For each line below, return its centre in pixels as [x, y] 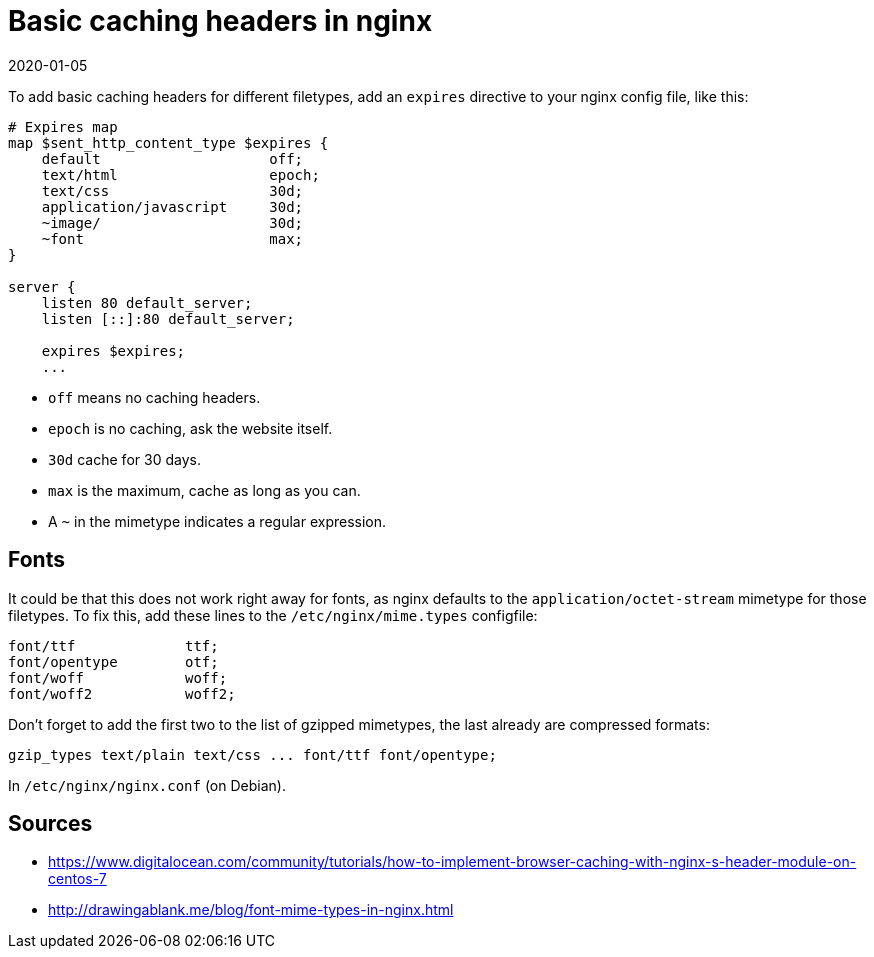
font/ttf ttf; [113, 645]
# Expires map [63, 126]
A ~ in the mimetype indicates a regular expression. [217, 521]
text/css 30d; [172, 190]
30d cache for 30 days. [124, 459]
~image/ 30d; [172, 222]
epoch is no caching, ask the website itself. [190, 428]
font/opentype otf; [113, 661]
